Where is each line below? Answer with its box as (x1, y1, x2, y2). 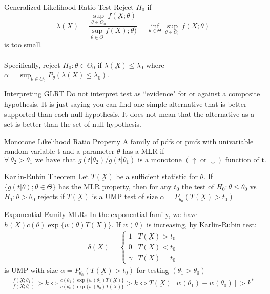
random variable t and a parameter (4, 146, 115, 156)
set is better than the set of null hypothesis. (4, 119, 141, 129)
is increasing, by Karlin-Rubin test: (147, 219, 257, 229)
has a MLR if (122, 146, 164, 156)
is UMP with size (4, 264, 58, 275)
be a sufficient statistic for (116, 171, 198, 182)
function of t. (225, 156, 266, 164)
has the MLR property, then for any (58, 181, 172, 191)
